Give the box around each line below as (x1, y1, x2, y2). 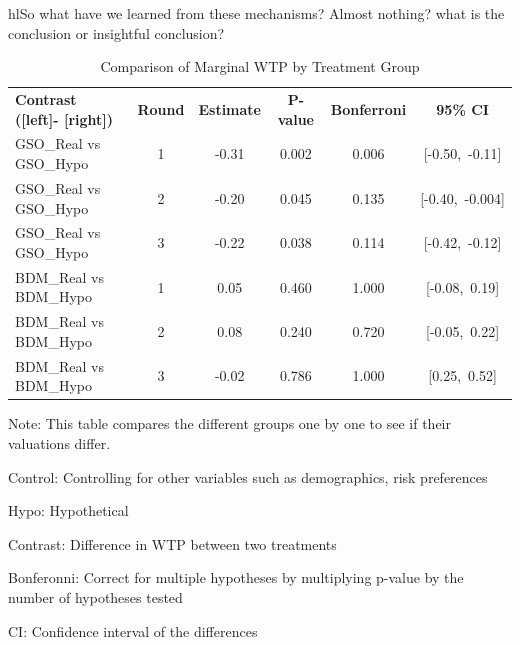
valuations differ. (8, 432, 111, 453)
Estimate (198, 98, 261, 119)
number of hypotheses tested (8, 586, 183, 607)
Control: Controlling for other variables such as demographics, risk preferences (8, 466, 488, 487)
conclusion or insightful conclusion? (8, 22, 225, 43)
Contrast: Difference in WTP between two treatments (8, 533, 337, 554)
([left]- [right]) (15, 108, 114, 129)
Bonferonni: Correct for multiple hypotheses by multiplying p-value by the (8, 567, 464, 588)
